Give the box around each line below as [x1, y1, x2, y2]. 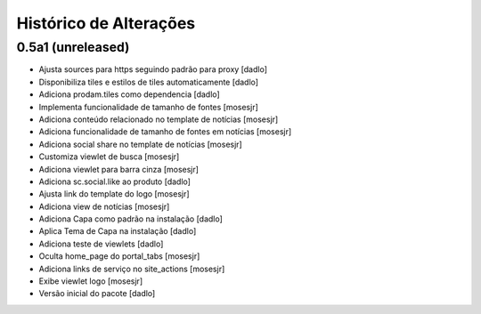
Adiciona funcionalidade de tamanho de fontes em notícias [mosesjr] [38, 126, 292, 137]
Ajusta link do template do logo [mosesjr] [38, 189, 191, 199]
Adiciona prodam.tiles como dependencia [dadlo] [38, 89, 220, 100]
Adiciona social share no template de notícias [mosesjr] [38, 139, 242, 149]
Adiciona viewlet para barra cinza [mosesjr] [38, 164, 200, 174]
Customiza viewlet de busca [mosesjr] [38, 151, 180, 162]
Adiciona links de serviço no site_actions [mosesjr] [38, 263, 225, 274]
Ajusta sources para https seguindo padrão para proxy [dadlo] [38, 64, 267, 75]
